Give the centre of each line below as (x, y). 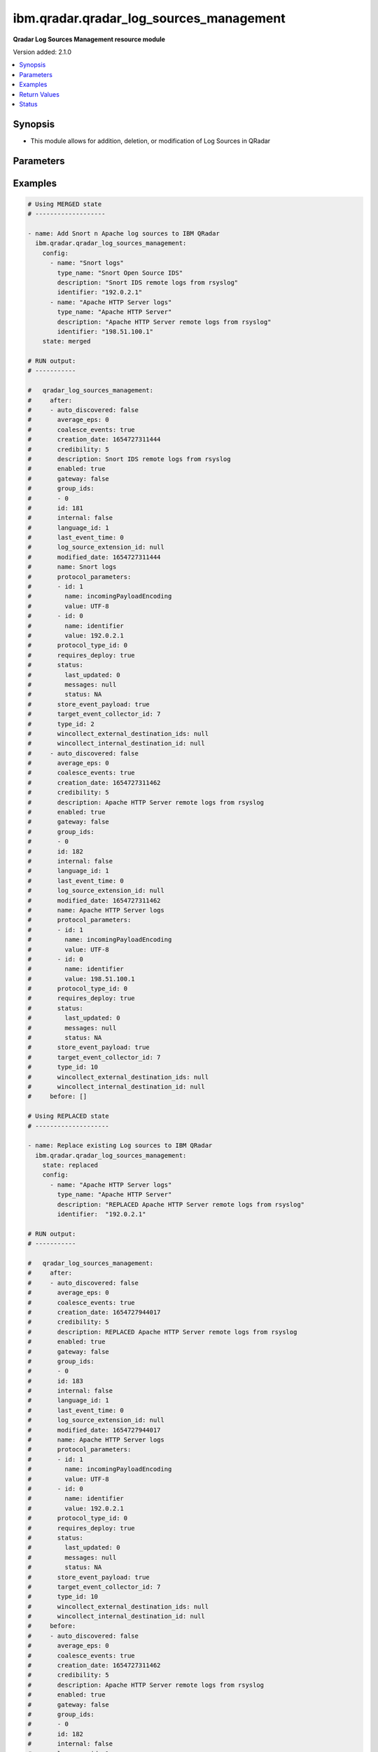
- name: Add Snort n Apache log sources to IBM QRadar (124, 233)
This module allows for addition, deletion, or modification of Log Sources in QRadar (150, 141)
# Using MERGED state (65, 204)
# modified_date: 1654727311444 (94, 557)
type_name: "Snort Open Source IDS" (120, 273)
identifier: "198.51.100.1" (105, 331)
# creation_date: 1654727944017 (94, 1312)
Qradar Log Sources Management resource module (89, 39)
